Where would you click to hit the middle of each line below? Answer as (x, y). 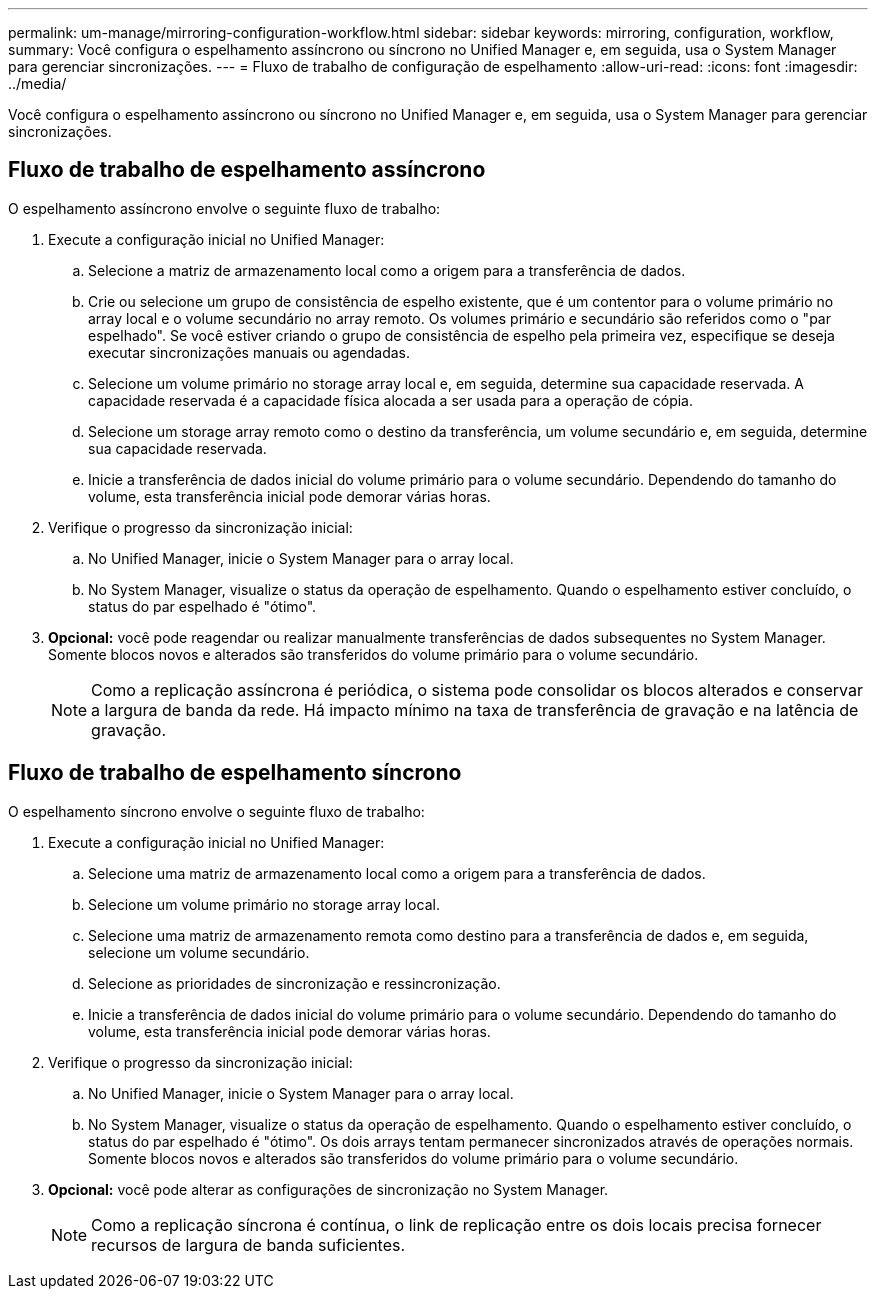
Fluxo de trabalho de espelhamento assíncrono (247, 170)
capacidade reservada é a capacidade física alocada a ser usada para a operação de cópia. (391, 400)
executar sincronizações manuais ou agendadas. (249, 352)
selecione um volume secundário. (199, 952)
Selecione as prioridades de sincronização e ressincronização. (294, 983)
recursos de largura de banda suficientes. (248, 1244)
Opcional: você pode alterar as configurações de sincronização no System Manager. (328, 1189)
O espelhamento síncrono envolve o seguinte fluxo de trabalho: (216, 811)
